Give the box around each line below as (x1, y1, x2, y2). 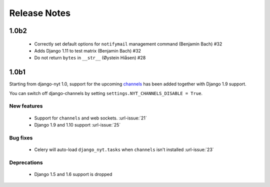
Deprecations (9, 159, 43, 166)
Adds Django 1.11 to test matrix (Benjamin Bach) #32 (34, 47, 141, 53)
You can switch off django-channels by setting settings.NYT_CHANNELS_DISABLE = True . (9, 90, 202, 96)
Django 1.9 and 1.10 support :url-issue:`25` (34, 121, 121, 127)
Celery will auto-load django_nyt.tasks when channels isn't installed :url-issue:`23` (34, 146, 214, 152)
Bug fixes (9, 134, 33, 141)
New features (9, 102, 43, 109)
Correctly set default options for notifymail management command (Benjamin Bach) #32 (34, 40, 222, 47)
